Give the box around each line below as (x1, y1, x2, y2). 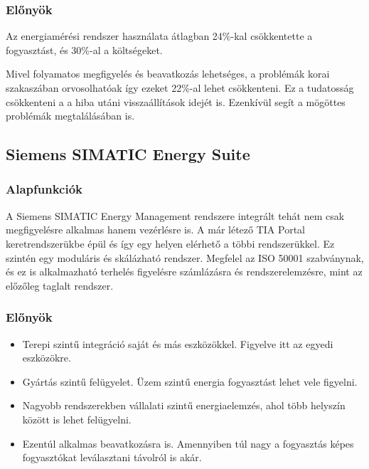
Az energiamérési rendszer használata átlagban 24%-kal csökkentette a (6, 28, 313, 43)
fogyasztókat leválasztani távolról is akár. (22, 450, 202, 465)
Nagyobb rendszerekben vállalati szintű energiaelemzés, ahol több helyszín (22, 398, 346, 413)
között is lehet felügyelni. (22, 411, 132, 426)
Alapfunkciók (6, 180, 83, 198)
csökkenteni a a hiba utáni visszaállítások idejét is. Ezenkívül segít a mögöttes (6, 94, 346, 109)
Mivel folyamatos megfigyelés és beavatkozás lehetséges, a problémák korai (6, 66, 330, 81)
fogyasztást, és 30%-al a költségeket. (6, 42, 163, 57)
